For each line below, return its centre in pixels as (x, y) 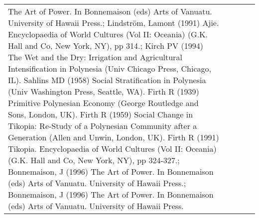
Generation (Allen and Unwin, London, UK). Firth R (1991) (114, 137)
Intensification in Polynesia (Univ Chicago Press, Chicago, (110, 68)
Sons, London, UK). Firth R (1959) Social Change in (101, 114)
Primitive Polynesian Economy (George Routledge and (103, 103)
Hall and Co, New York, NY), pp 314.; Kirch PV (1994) (106, 46)
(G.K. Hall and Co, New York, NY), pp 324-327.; (94, 160)
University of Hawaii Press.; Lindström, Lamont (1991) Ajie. (114, 23)
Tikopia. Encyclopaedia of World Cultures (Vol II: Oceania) (112, 149)
